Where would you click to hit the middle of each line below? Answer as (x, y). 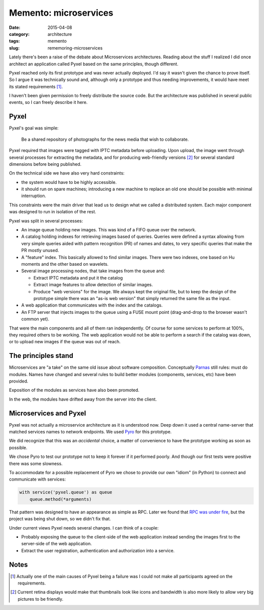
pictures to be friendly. (41, 599)
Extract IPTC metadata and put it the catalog (78, 278)
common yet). (35, 319)
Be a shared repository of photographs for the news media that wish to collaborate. (105, 139)
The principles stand (41, 356)
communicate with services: (37, 479)
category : (19, 34)
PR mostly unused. (40, 251)
